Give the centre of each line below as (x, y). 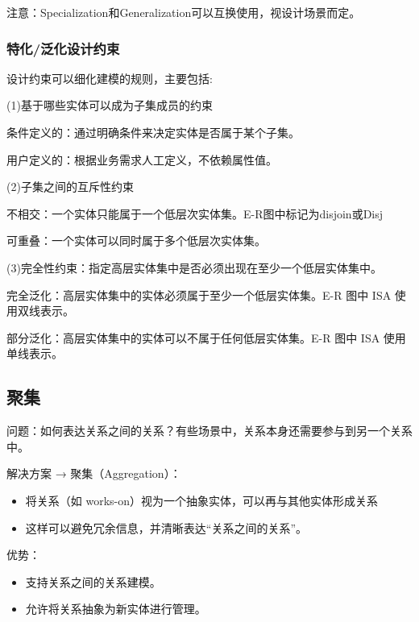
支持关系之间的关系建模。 (93, 581)
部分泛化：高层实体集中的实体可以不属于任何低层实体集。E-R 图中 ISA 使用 (206, 337)
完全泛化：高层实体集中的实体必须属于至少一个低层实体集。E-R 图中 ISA (199, 294)
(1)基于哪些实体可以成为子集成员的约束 (110, 105)
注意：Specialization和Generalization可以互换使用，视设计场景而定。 (184, 12)
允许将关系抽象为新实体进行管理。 (116, 609)
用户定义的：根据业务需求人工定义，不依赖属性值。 (142, 159)
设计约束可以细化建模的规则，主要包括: (110, 78)
